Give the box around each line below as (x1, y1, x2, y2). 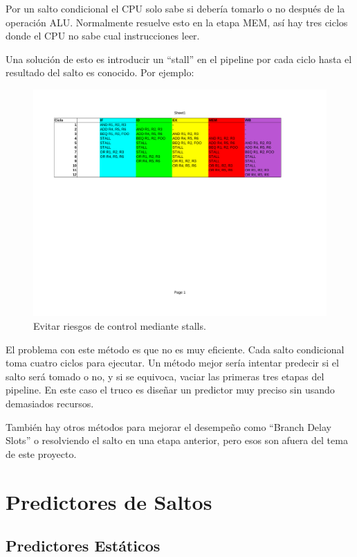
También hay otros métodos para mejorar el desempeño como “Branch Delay (6, 419, 331, 434)
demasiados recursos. (6, 396, 94, 411)
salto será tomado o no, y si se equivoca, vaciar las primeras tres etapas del (6, 369, 324, 383)
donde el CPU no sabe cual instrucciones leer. (6, 28, 200, 43)
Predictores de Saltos (6, 487, 212, 515)
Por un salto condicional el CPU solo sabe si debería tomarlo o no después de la (6, 1, 345, 15)
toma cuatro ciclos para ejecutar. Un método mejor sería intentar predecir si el (6, 355, 339, 370)
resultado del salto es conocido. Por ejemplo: (6, 65, 194, 80)
